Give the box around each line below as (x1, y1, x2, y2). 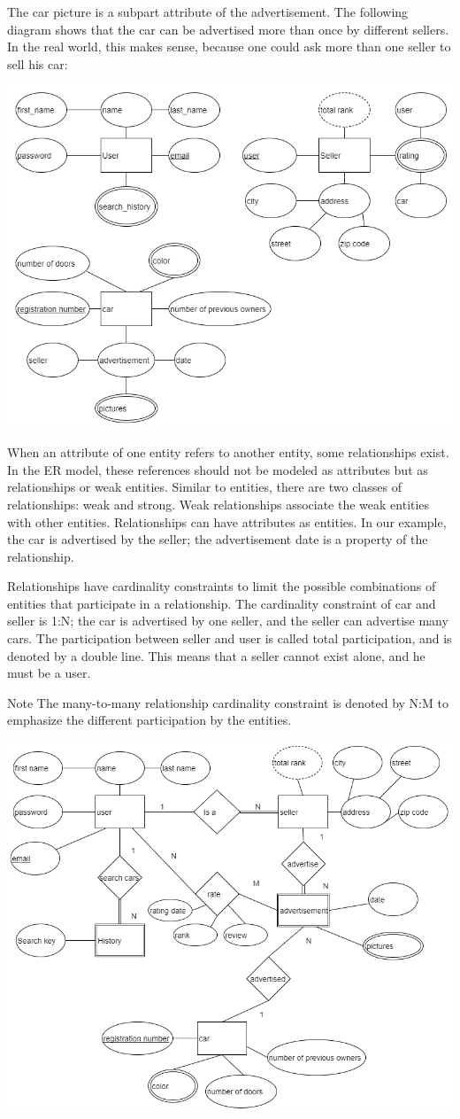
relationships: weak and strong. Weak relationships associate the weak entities (7, 494, 430, 513)
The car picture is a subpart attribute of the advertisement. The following (7, 3, 409, 20)
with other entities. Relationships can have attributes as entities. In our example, (7, 512, 447, 531)
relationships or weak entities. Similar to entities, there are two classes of (7, 478, 402, 496)
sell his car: (7, 54, 68, 73)
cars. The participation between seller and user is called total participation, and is (7, 629, 452, 648)
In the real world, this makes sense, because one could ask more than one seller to (7, 37, 451, 56)
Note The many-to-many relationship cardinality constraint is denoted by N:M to (7, 693, 448, 711)
